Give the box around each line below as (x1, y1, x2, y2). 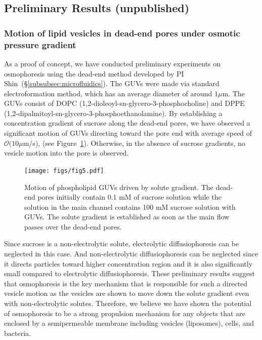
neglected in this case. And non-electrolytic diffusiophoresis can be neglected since (4, 248, 258, 259)
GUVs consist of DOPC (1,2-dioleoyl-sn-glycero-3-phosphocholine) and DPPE (4, 98, 245, 108)
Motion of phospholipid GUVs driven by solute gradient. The (24, 181, 213, 192)
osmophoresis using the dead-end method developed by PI (4, 68, 184, 79)
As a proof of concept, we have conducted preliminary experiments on (4, 58, 221, 68)
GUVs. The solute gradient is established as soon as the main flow (24, 211, 230, 222)
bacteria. (4, 327, 31, 338)
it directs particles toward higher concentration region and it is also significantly (4, 258, 253, 269)
